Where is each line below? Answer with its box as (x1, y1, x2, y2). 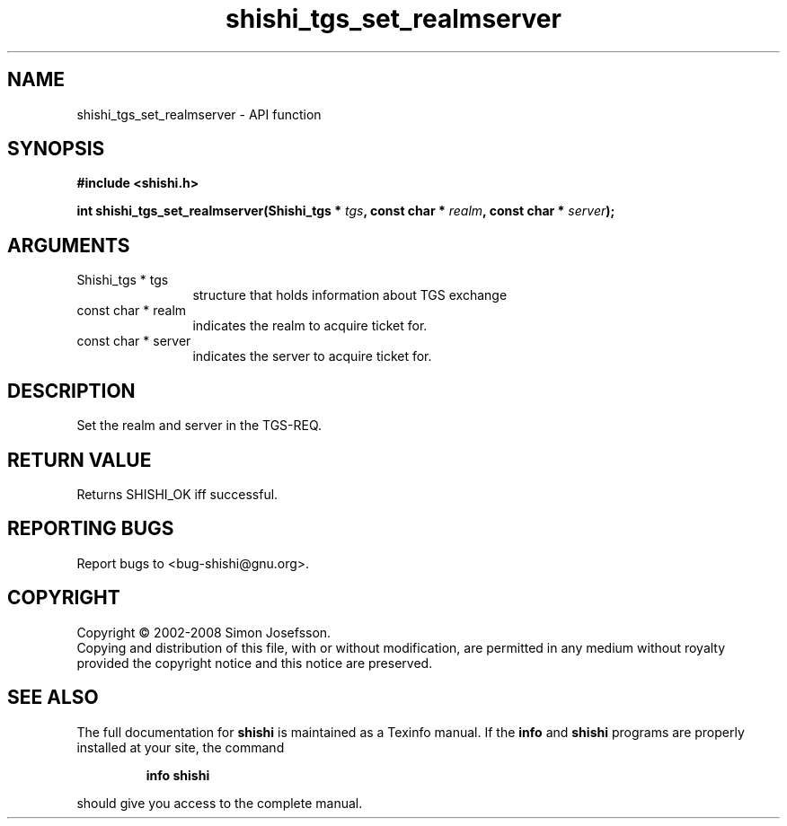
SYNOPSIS (7, 137, 105, 161)
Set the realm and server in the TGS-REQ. (76, 417, 323, 434)
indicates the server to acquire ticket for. (192, 348, 432, 365)
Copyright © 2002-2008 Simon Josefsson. (76, 624, 332, 640)
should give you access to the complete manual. (76, 795, 363, 811)
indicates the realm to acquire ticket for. (192, 318, 428, 334)
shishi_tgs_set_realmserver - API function (76, 106, 322, 122)
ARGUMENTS (7, 233, 130, 257)
